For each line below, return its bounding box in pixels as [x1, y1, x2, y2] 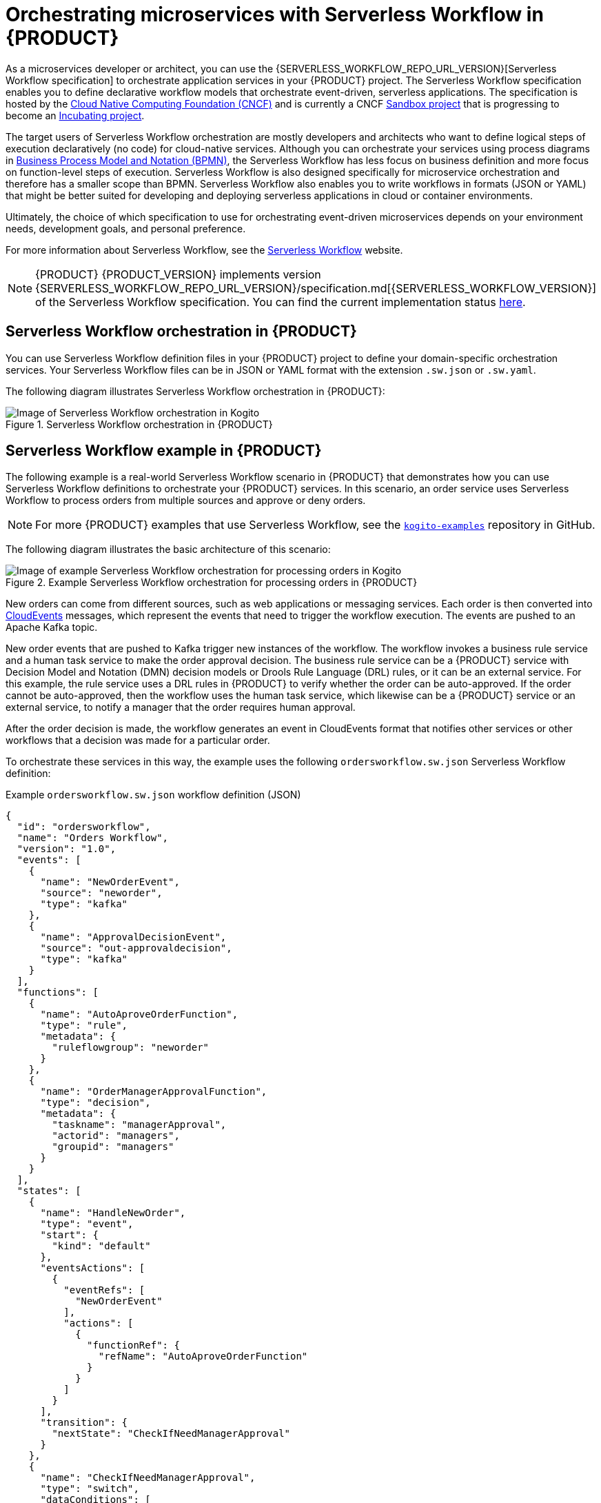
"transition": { [40, 1417, 128, 1429]
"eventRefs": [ [63, 1284, 145, 1296]
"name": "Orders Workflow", [17, 832, 169, 844]
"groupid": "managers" [52, 1141, 174, 1153]
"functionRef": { [87, 1340, 180, 1351]
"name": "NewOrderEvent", [40, 876, 180, 888]
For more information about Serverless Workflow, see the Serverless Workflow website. [6, 243, 403, 256]
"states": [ [17, 1185, 81, 1197]
